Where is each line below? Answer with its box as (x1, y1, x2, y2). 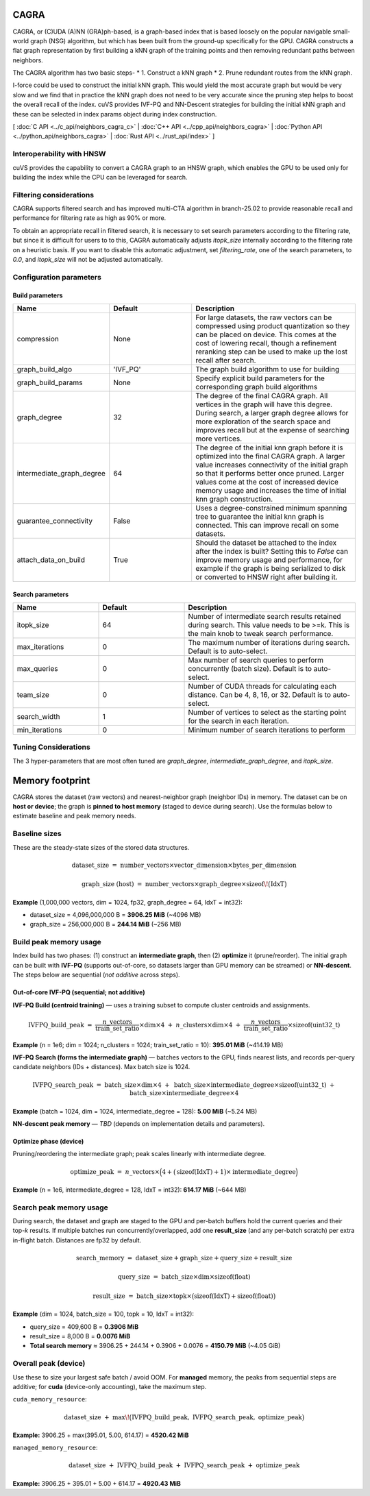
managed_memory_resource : (12, 1443, 98, 1452)
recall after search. (195, 356, 256, 365)
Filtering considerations (12, 190, 95, 199)
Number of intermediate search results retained (188, 612, 342, 621)
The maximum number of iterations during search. (188, 638, 350, 647)
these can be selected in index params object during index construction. (12, 110, 217, 118)
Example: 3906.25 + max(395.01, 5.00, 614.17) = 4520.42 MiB (12, 1431, 189, 1439)
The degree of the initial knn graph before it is (195, 443, 343, 452)
